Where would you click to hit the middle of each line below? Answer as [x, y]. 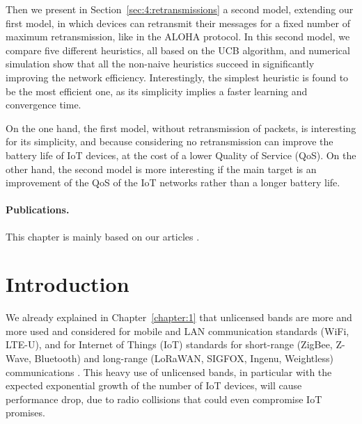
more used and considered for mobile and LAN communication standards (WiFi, [178, 331]
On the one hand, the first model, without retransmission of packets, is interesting [181, 128]
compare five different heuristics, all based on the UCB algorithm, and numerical [178, 50]
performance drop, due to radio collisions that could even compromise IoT [164, 399]
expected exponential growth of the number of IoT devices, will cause [154, 385]
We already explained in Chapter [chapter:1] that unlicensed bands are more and [179, 317]
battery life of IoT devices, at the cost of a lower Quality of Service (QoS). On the [181, 155]
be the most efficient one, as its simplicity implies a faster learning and [157, 91]
